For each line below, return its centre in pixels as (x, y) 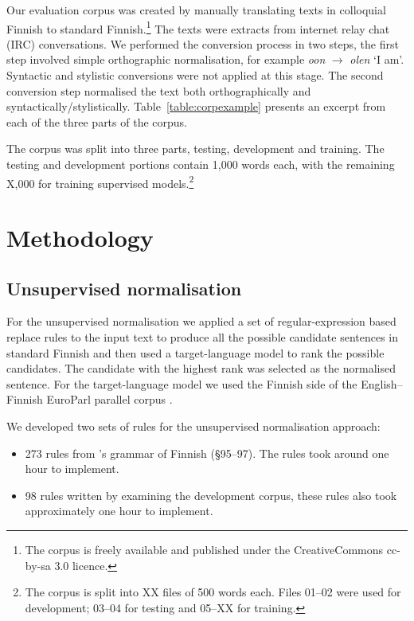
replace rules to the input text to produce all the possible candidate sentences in (203, 337)
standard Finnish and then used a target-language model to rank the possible (195, 352)
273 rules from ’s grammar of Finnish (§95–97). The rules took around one (207, 453)
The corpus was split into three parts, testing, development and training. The (195, 148)
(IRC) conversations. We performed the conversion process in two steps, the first (203, 43)
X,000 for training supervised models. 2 (100, 182)
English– (382, 383)
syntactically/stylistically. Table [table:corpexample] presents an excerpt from (196, 106)
